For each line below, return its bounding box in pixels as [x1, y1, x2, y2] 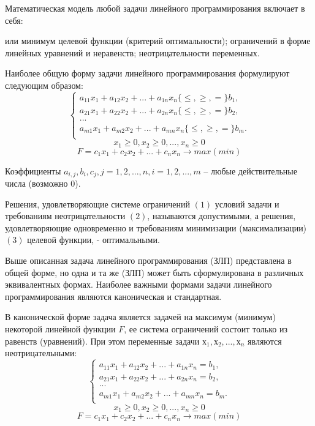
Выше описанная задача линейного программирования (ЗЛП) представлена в [5, 254, 292, 267]
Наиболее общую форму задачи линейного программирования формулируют [5, 67, 290, 80]
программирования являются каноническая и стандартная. [5, 290, 222, 302]
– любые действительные [203, 164, 297, 177]
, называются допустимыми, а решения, [147, 209, 296, 222]
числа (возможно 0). [5, 177, 81, 190]
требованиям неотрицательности [5, 209, 126, 222]
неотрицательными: [5, 346, 77, 359]
